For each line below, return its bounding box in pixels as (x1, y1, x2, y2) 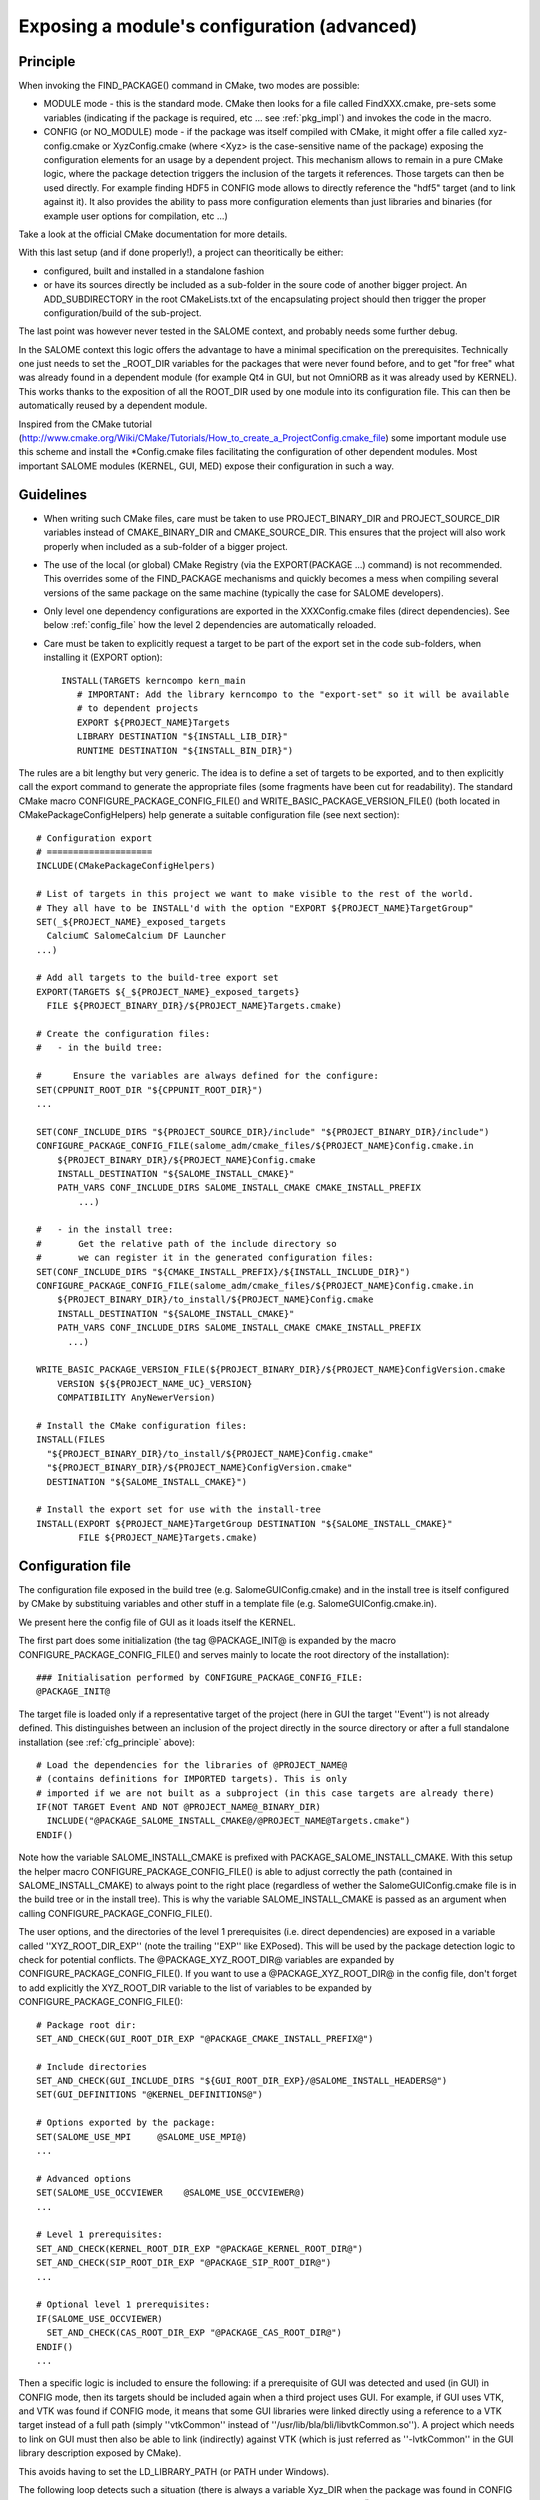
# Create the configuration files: (36, 1028, 211, 1040)
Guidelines (18, 486, 87, 503)
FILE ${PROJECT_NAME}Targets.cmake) (78, 1532, 259, 1544)
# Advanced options (36, 2173, 132, 2184)
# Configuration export (36, 832, 153, 844)
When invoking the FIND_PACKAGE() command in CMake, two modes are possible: (18, 80, 360, 92)
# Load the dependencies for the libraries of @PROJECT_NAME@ (36, 1759, 348, 1770)
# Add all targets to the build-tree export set (36, 972, 279, 984)
